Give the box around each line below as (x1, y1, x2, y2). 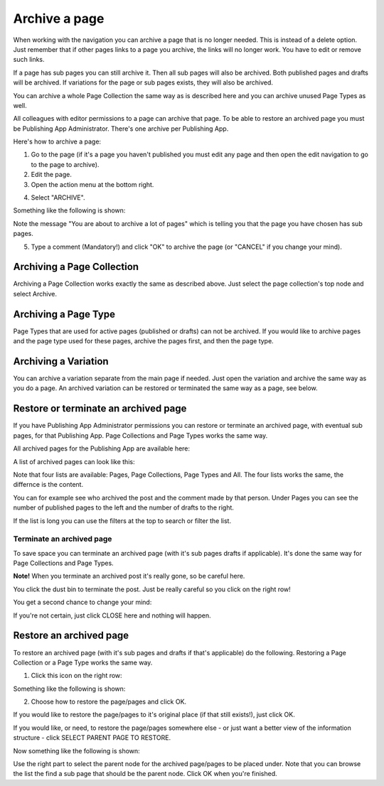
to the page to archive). (31, 160, 100, 168)
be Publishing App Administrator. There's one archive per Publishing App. (13, 124, 229, 133)
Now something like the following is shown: (13, 746, 140, 755)
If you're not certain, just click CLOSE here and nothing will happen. (13, 611, 211, 620)
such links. (13, 55, 46, 64)
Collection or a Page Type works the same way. (13, 658, 153, 667)
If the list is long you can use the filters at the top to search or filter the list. (13, 516, 231, 525)
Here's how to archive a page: (13, 137, 102, 146)
